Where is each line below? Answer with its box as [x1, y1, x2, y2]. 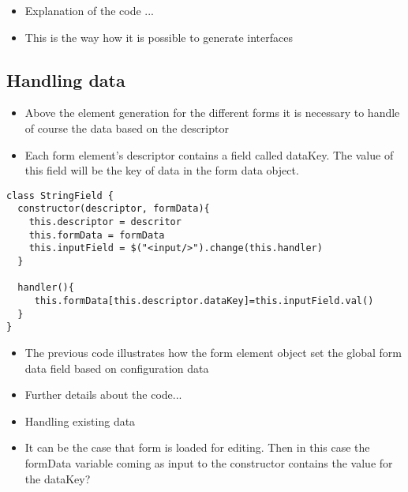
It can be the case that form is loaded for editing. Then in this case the [24, 439, 370, 456]
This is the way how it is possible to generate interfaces [24, 28, 294, 45]
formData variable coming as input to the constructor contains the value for [24, 454, 393, 471]
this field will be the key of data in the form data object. [24, 162, 299, 178]
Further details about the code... [24, 386, 182, 403]
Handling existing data [24, 412, 136, 429]
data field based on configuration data [24, 359, 209, 376]
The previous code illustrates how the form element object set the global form [24, 344, 402, 360]
